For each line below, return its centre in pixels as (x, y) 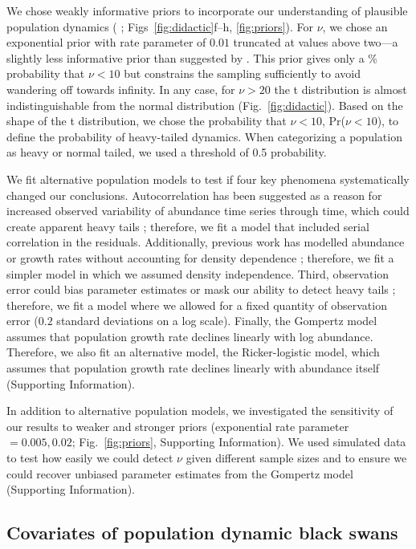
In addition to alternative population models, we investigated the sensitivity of (200, 411)
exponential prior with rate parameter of (106, 42)
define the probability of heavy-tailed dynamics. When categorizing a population (204, 136)
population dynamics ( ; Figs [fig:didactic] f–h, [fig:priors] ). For (160, 26)
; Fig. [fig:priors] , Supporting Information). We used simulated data (239, 442)
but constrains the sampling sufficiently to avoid (242, 73)
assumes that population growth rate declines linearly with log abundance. (190, 336)
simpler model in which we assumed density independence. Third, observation (198, 273)
